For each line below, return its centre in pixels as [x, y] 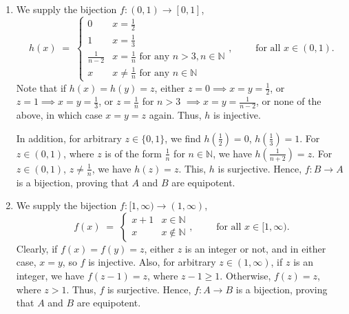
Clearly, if [37, 248]
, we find [183, 138]
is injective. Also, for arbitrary [152, 262]
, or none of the [289, 101]
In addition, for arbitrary [69, 138]
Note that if [41, 87]
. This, [192, 168]
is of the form [133, 153]
